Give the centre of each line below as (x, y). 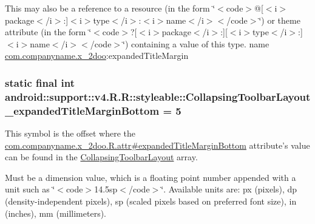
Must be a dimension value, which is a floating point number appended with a (151, 177)
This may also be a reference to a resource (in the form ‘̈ (110, 8)
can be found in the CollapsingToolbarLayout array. (101, 157)
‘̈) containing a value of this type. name (196, 43)
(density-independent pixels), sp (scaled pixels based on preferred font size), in (151, 201)
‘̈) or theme (279, 20)
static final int (40, 82)
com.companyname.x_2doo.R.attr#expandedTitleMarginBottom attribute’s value (157, 145)
